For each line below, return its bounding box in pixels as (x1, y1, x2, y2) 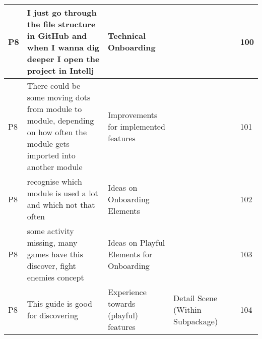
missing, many (27, 237, 78, 248)
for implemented (108, 120, 165, 132)
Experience (108, 286, 147, 298)
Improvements (108, 108, 158, 121)
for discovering (27, 309, 79, 321)
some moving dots (27, 91, 91, 103)
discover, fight (27, 260, 76, 271)
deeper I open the (27, 53, 100, 65)
